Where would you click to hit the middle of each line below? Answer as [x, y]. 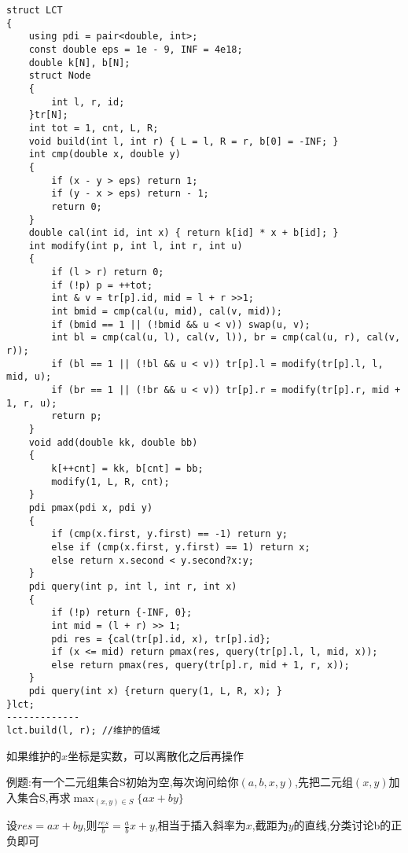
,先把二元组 [324, 782]
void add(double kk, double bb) [113, 442]
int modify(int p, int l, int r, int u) [136, 246]
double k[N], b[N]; [79, 63]
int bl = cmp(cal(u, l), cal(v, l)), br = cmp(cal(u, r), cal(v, [226, 338]
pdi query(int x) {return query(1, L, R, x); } [155, 691]
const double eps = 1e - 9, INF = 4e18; [136, 49]
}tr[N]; [48, 115]
